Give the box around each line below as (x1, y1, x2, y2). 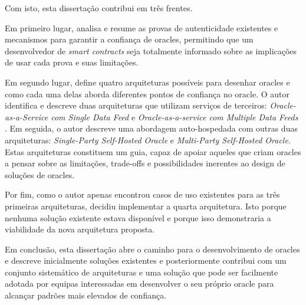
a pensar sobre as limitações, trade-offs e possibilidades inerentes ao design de (5, 157, 285, 169)
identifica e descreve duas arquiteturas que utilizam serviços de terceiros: (5, 99, 267, 111)
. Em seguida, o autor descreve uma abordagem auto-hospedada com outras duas (5, 122, 298, 135)
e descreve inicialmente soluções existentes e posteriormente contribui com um (5, 254, 287, 267)
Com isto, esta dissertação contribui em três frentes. (5, 2, 193, 14)
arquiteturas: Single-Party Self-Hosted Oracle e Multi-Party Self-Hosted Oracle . (5, 133, 291, 146)
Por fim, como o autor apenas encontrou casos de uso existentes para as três (5, 188, 280, 201)
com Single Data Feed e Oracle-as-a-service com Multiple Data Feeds (51, 110, 298, 123)
